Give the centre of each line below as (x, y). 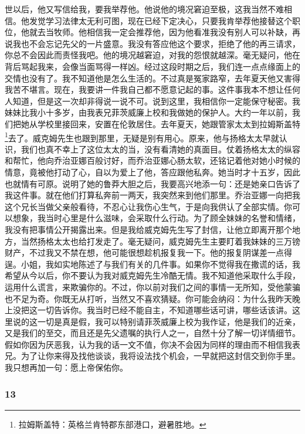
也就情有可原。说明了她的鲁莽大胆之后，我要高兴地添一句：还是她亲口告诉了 (152, 183)
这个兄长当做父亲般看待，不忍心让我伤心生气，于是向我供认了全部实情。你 (148, 206)
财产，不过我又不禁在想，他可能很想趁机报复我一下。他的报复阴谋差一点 (144, 252)
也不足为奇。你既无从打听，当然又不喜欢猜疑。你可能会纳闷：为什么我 (140, 298)
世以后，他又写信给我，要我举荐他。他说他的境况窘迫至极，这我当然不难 (144, 9)
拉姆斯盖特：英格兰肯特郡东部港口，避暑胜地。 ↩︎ (112, 424)
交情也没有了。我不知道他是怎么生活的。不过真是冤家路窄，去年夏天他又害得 (152, 78)
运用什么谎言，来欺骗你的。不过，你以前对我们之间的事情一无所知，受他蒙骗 (152, 286)
